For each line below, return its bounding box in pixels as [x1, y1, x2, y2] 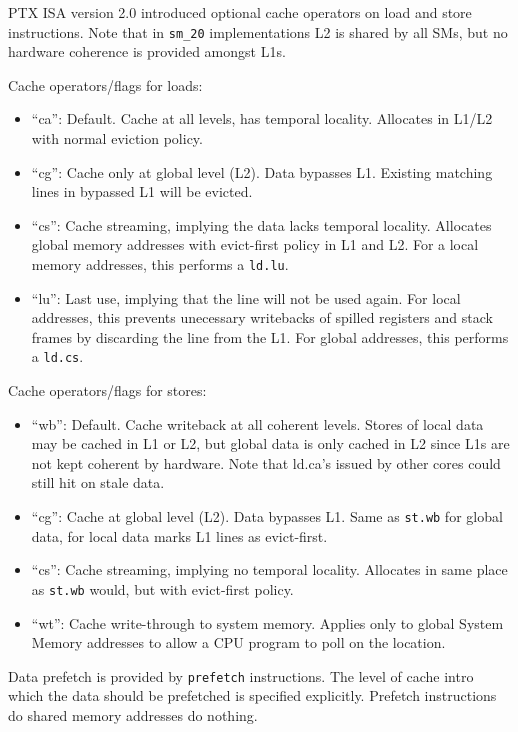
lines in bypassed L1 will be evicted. [31, 181, 253, 202]
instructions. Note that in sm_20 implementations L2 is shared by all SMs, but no [8, 21, 508, 42]
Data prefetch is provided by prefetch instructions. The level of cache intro [8, 665, 474, 686]
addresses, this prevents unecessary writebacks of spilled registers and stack [31, 307, 493, 328]
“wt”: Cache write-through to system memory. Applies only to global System [31, 612, 504, 633]
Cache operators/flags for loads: [8, 74, 203, 95]
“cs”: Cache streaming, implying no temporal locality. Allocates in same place [31, 559, 508, 580]
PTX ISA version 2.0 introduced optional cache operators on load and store [8, 2, 472, 22]
